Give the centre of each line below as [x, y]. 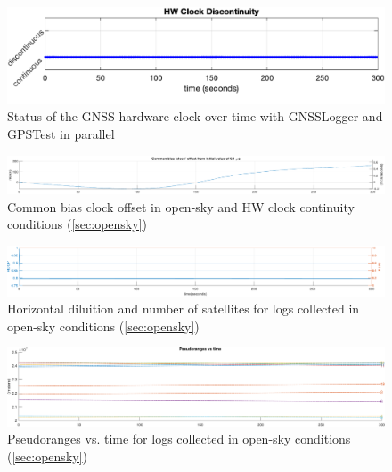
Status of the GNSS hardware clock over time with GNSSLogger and [195, 116]
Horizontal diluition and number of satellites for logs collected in [184, 309]
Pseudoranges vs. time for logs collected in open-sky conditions [179, 439]
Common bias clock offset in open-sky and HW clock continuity [181, 206]
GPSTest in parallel [61, 134]
